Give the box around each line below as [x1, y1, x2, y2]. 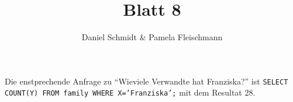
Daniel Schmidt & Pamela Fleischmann [81, 31, 223, 43]
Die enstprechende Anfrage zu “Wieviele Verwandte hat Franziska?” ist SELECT [5, 75, 288, 87]
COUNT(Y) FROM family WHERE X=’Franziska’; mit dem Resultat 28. [5, 86, 256, 99]
